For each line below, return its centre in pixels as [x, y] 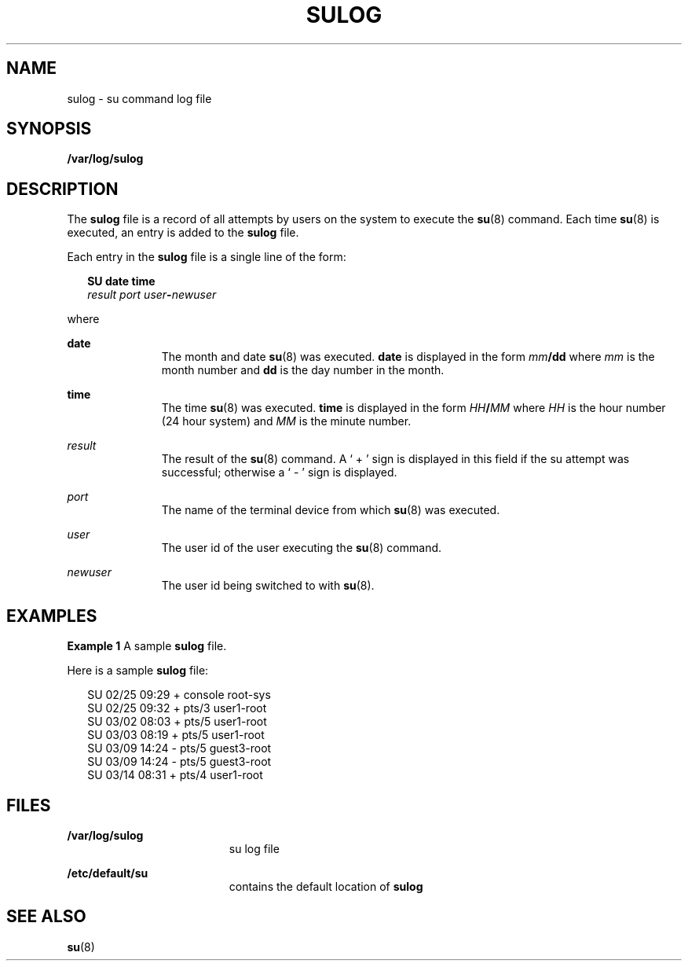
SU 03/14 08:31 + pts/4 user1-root [175, 775]
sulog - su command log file [139, 98]
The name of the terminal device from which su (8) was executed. [331, 510]
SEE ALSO [46, 917]
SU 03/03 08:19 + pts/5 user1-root [176, 735]
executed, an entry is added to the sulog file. [183, 233]
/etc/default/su [108, 873]
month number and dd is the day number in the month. [303, 370]
